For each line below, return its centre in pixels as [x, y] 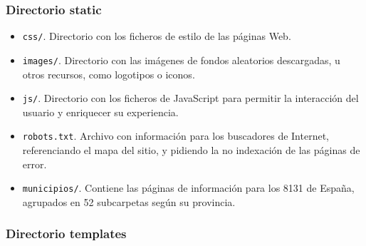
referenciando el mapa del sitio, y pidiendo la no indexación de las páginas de [191, 150]
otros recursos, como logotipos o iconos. [109, 74]
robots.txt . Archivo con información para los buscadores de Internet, [176, 136]
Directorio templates [66, 234]
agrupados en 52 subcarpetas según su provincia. [129, 201]
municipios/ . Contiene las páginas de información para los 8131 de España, [188, 188]
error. [35, 164]
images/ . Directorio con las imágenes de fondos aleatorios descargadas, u [181, 60]
